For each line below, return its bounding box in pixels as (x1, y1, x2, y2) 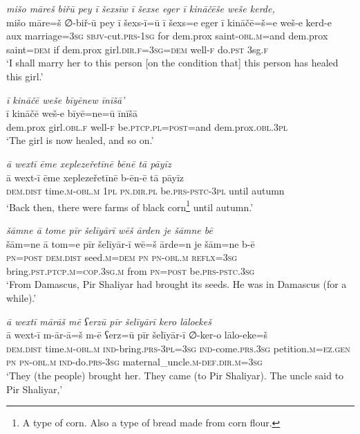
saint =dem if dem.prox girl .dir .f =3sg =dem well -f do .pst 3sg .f (6, 42, 268, 56)
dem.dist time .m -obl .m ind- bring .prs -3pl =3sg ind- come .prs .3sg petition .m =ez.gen (6, 341, 350, 355)
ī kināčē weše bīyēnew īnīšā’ (6, 92, 125, 107)
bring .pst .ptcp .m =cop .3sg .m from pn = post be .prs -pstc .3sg (6, 263, 255, 278)
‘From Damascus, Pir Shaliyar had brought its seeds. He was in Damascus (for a (6, 277, 347, 291)
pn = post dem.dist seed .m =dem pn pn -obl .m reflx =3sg (6, 250, 238, 264)
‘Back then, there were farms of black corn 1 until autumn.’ (6, 197, 254, 214)
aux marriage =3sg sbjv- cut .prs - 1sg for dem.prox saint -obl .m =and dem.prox (6, 28, 328, 43)
